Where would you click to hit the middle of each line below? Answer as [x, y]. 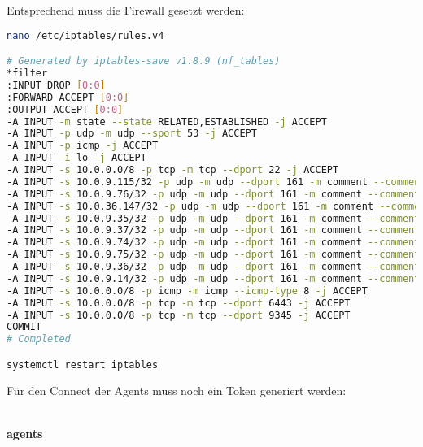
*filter [27, 73]
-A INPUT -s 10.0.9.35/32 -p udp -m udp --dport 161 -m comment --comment [214, 218]
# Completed [39, 339]
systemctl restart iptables [83, 365]
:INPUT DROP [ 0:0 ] [56, 85]
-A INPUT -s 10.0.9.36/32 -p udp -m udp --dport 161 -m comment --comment [214, 267]
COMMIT [24, 327]
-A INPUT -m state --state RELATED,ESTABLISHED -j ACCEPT [167, 122]
